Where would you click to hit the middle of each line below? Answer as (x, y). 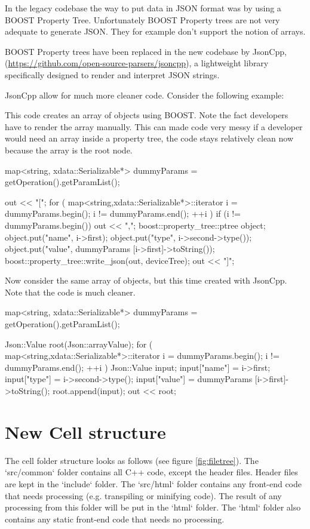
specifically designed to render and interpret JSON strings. (112, 74)
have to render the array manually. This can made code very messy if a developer (154, 126)
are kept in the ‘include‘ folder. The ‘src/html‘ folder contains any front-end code (153, 483)
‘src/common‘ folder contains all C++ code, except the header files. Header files (151, 472)
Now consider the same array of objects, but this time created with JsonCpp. (146, 280)
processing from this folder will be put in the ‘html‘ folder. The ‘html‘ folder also (153, 507)
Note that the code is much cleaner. (70, 292)
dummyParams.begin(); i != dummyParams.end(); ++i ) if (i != (123, 213)
